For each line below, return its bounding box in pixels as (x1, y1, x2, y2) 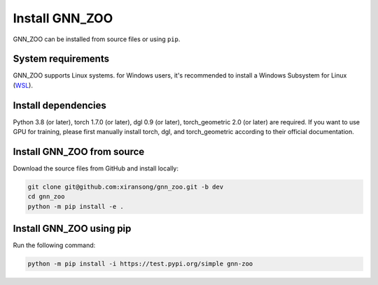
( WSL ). (13, 81, 33, 89)
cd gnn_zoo (27, 193, 65, 200)
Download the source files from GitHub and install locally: (13, 164, 178, 173)
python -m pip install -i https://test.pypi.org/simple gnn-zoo (27, 260, 253, 268)
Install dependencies (13, 99, 106, 111)
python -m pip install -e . (27, 203, 124, 210)
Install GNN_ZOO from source (13, 145, 145, 157)
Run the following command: (13, 241, 96, 249)
